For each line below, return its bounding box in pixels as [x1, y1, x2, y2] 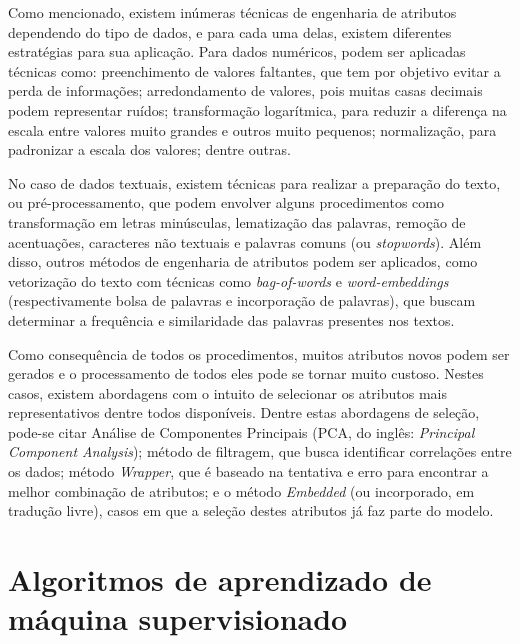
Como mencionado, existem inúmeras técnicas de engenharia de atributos [8, 2, 457, 22]
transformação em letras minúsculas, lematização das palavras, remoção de [8, 211, 466, 232]
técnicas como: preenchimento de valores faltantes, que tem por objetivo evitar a [8, 60, 501, 81]
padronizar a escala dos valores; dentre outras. [8, 139, 291, 160]
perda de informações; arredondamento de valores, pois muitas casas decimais [8, 80, 483, 101]
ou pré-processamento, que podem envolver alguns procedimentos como [8, 192, 444, 213]
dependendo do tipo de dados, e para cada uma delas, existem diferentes [8, 21, 452, 42]
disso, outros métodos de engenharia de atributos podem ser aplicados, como [8, 251, 478, 272]
